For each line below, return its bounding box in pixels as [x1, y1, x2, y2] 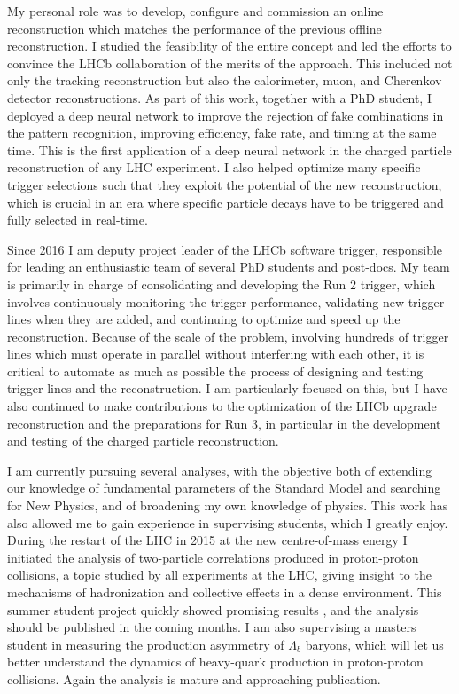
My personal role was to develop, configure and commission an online [7, 2, 384, 20]
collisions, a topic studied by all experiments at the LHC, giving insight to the [7, 565, 432, 584]
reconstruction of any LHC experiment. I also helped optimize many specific [7, 158, 421, 177]
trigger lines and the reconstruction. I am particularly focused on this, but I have [7, 379, 447, 398]
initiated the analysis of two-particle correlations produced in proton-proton [7, 548, 419, 566]
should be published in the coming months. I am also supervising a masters [7, 618, 416, 636]
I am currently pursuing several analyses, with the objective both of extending [7, 461, 432, 479]
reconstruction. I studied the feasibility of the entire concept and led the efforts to [7, 36, 452, 55]
